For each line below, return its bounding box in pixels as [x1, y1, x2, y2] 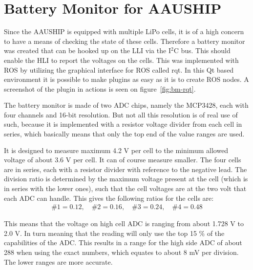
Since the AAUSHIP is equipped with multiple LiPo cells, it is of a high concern [4, 26, 244, 37]
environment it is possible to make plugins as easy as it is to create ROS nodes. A [4, 74, 249, 84]
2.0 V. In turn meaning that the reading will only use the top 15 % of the [4, 228, 225, 238]
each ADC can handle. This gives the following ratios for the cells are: [4, 193, 214, 203]
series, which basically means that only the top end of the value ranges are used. [4, 129, 245, 139]
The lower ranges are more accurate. [4, 256, 113, 267]
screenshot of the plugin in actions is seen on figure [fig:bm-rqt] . [4, 83, 196, 94]
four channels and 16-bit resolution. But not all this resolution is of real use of [4, 109, 238, 119]
